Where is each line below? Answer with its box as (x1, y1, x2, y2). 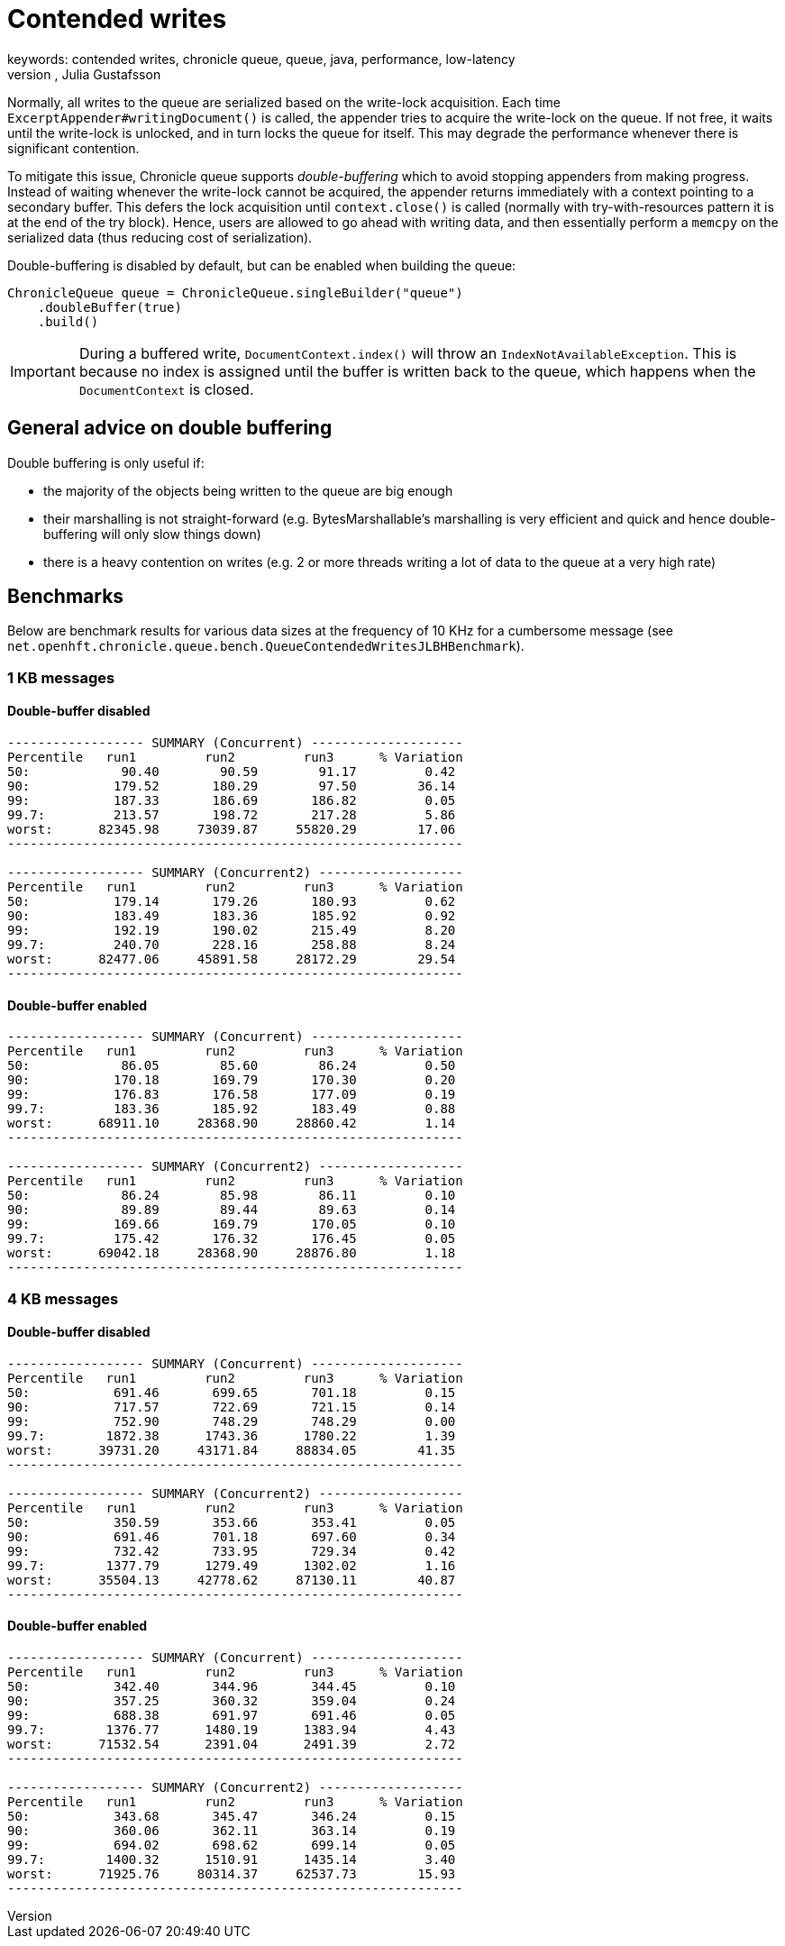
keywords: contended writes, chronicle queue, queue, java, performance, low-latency (7, 50, 516, 67)
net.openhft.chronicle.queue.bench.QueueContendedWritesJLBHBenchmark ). (7, 638, 525, 654)
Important (10, 361, 76, 380)
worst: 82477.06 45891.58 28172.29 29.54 (7, 952, 456, 967)
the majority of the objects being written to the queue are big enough (43, 482, 453, 498)
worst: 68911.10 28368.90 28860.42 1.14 (7, 1116, 456, 1131)
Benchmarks (7, 585, 124, 608)
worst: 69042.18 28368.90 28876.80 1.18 (7, 1246, 456, 1261)
